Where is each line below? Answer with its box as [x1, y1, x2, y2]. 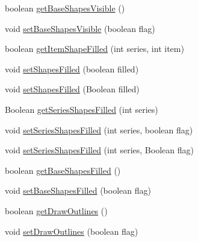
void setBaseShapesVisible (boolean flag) [5, 22, 155, 34]
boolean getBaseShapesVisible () [5, 2, 125, 14]
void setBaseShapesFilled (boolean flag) [5, 184, 151, 197]
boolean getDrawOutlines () [5, 204, 108, 217]
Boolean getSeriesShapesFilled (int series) [5, 103, 158, 115]
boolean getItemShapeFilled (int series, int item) [5, 42, 184, 55]
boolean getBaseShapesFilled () [5, 164, 121, 176]
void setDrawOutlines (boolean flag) [5, 224, 138, 237]
